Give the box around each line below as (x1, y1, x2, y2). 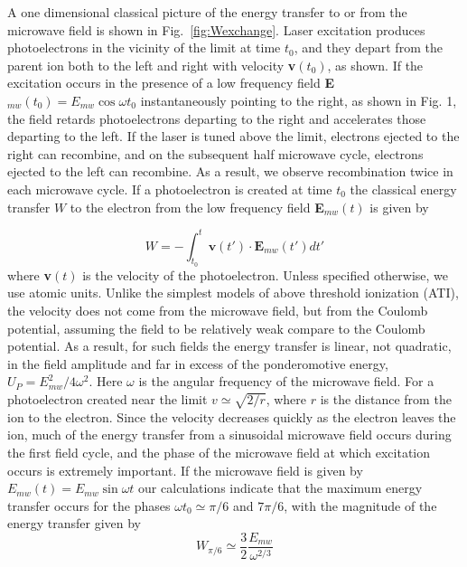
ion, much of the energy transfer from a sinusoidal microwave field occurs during (7, 425, 452, 444)
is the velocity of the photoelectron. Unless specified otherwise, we (82, 265, 449, 284)
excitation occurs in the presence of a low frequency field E (7, 73, 335, 92)
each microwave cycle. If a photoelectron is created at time (7, 179, 332, 198)
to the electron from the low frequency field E (70, 197, 324, 216)
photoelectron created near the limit (7, 389, 208, 408)
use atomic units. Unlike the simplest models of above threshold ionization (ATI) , (7, 283, 459, 302)
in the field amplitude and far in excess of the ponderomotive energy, (7, 354, 388, 373)
